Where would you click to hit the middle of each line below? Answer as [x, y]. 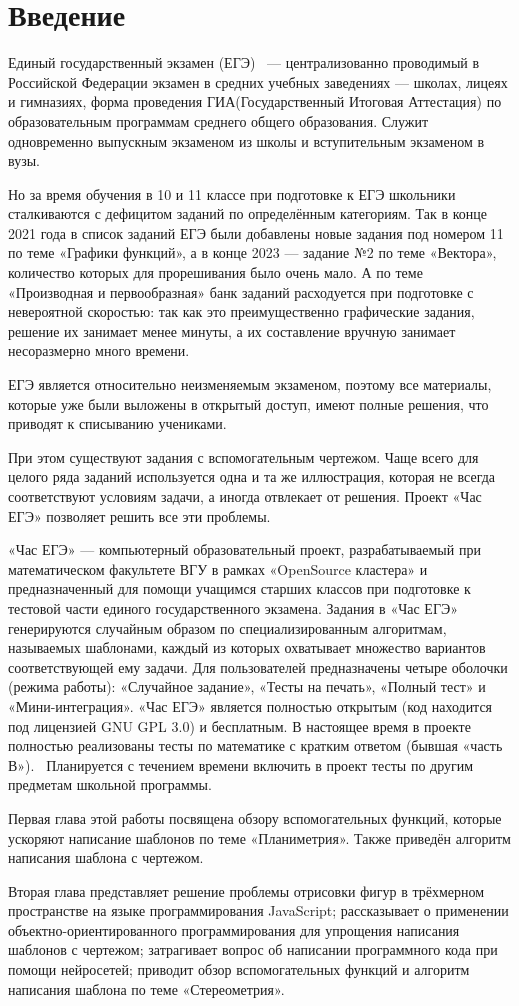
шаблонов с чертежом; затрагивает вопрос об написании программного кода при [253, 949]
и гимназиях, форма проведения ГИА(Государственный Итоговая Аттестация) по [255, 101]
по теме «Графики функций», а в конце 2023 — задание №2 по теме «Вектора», [252, 252]
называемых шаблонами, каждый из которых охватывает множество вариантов [247, 647]
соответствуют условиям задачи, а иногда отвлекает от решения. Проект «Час [245, 496]
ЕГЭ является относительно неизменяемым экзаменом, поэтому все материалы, [250, 384]
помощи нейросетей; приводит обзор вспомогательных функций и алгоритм [239, 969]
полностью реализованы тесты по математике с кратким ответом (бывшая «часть [255, 745]
